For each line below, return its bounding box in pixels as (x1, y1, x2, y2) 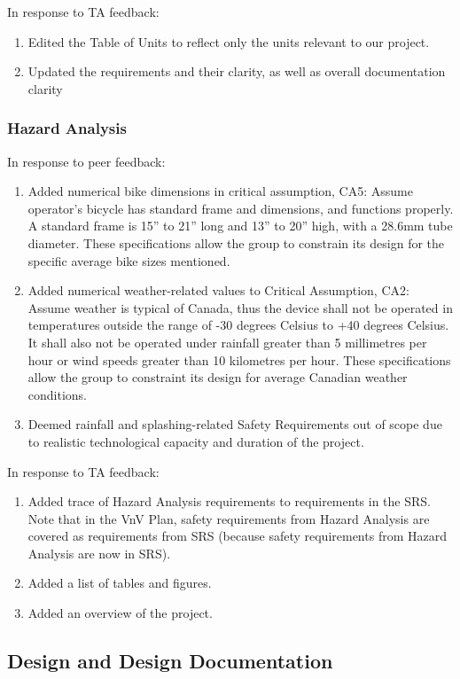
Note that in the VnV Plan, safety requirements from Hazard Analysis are (27, 509, 430, 527)
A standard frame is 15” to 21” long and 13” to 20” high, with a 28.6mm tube (27, 216, 453, 235)
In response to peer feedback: (7, 152, 166, 170)
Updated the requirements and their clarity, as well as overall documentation (27, 62, 446, 81)
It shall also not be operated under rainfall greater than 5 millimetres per (27, 332, 427, 351)
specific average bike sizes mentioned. (27, 251, 230, 269)
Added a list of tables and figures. (27, 574, 212, 592)
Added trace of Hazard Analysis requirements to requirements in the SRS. (27, 492, 431, 511)
